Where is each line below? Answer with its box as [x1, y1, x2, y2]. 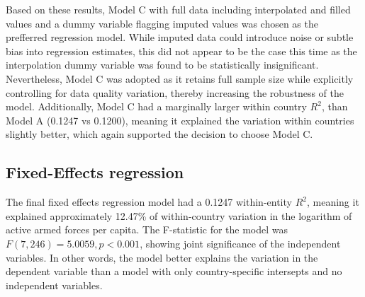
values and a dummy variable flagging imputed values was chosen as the [6, 16, 318, 30]
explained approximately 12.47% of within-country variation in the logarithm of [6, 208, 352, 223]
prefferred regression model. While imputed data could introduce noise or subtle [6, 30, 354, 45]
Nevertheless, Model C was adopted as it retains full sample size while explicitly [6, 71, 354, 86]
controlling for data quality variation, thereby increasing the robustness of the [6, 85, 344, 100]
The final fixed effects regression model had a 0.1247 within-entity [6, 194, 292, 209]
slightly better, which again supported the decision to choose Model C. [6, 127, 313, 141]
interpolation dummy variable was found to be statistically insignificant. [6, 57, 319, 72]
